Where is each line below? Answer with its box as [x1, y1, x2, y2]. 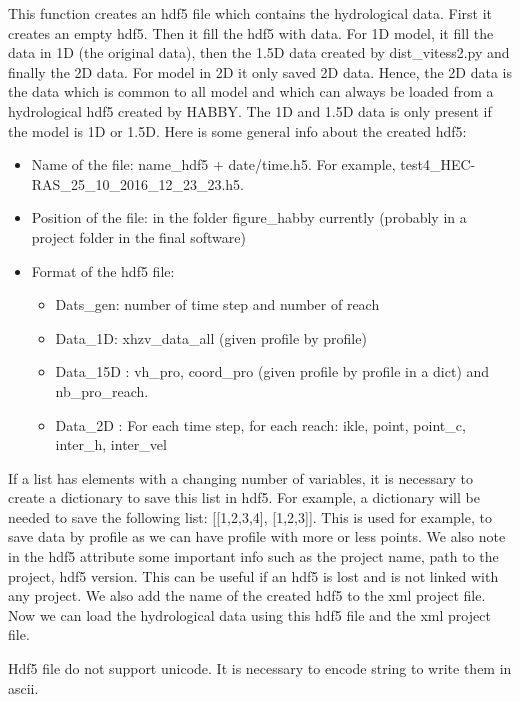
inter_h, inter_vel [55, 434, 167, 455]
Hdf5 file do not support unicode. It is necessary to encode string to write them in [8, 658, 512, 679]
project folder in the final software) [31, 226, 246, 247]
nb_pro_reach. [55, 380, 149, 401]
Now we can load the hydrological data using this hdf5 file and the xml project [8, 604, 491, 625]
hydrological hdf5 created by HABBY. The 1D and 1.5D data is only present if [8, 100, 492, 121]
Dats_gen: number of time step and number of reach [55, 294, 380, 315]
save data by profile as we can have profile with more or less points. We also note [8, 526, 506, 547]
